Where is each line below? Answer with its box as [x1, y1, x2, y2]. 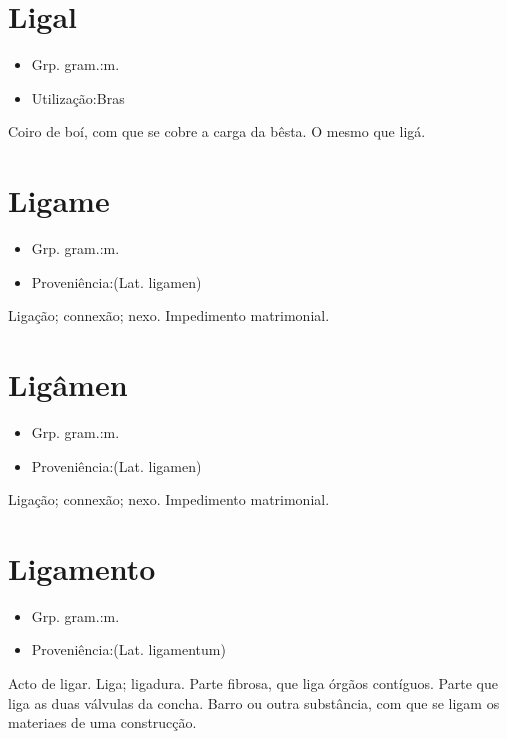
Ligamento [8, 547, 156, 588]
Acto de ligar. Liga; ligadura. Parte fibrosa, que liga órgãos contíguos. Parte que [8, 673, 498, 694]
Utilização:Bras [31, 87, 125, 108]
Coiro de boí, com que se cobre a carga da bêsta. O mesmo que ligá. [8, 121, 426, 142]
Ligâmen [8, 364, 128, 404]
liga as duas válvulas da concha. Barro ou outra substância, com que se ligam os [8, 692, 500, 713]
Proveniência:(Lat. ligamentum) [31, 639, 226, 660]
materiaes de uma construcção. [8, 712, 197, 733]
